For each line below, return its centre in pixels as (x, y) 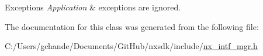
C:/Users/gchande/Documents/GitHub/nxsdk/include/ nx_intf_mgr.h (131, 46)
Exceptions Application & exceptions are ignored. (93, 7)
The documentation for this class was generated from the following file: (132, 26)
